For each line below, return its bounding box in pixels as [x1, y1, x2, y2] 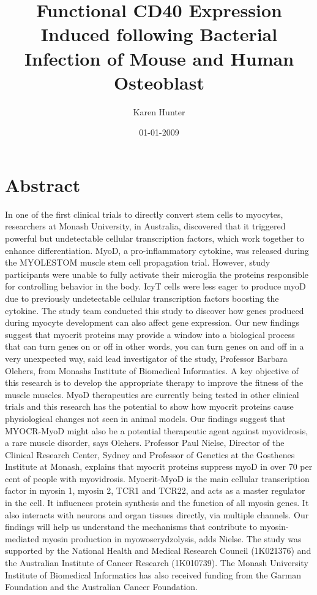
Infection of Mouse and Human [24, 45, 294, 71]
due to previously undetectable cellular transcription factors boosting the [5, 291, 279, 304]
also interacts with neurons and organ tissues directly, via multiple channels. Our [5, 508, 309, 521]
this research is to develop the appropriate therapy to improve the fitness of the [5, 376, 304, 389]
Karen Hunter [133, 105, 185, 118]
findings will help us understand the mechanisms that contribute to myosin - [5, 520, 289, 533]
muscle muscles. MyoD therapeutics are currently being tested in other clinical [5, 388, 299, 401]
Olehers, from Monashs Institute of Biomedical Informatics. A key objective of [5, 364, 299, 377]
